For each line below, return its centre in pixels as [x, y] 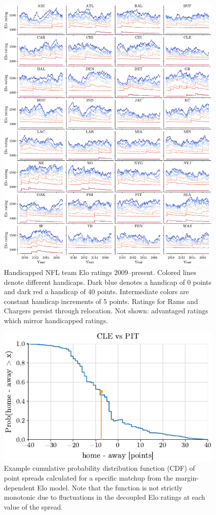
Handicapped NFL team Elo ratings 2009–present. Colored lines [100, 272]
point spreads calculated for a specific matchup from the [89, 477]
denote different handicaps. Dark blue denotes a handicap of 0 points [108, 282]
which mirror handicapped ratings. [56, 320]
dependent [20, 487]
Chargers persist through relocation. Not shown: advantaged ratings [106, 311]
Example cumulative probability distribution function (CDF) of [99, 468]
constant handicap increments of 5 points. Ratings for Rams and [101, 301]
